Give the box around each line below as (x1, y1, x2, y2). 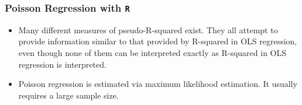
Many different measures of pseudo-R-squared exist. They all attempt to (18, 23, 278, 36)
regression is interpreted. (18, 58, 107, 70)
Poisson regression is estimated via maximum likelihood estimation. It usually (18, 78, 297, 90)
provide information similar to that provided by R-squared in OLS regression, (18, 35, 297, 47)
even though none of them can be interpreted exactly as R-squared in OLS (18, 46, 287, 58)
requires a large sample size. (18, 89, 119, 101)
